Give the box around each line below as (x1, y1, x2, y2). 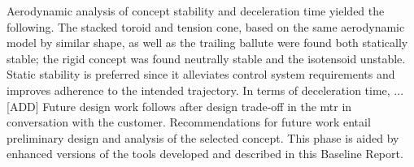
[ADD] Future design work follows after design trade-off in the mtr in (7, 97, 352, 114)
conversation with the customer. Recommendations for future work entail (7, 113, 371, 131)
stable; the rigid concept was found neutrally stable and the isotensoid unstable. (7, 49, 406, 66)
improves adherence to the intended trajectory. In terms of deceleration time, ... (7, 81, 404, 98)
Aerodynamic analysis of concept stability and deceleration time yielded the (7, 2, 385, 19)
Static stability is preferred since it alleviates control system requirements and (7, 66, 395, 83)
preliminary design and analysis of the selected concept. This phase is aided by (7, 129, 399, 146)
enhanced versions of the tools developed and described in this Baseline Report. (7, 145, 403, 162)
